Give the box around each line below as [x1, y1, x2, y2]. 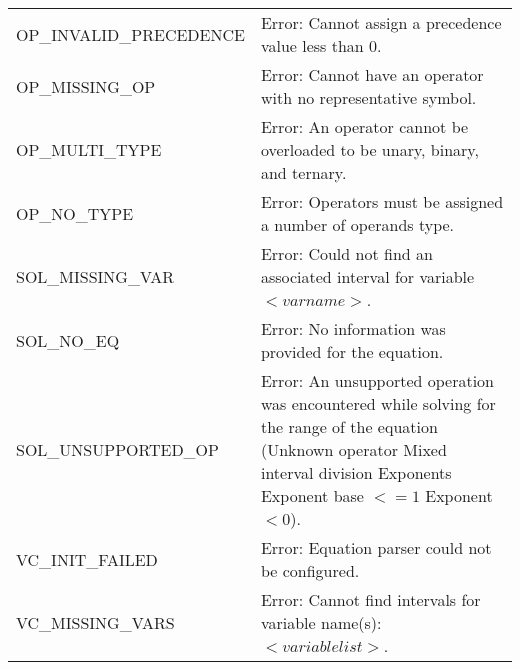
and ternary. [260, 161, 347, 184]
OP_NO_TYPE [16, 201, 134, 225]
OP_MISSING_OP [16, 74, 156, 98]
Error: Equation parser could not [260, 536, 492, 559]
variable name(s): [260, 611, 382, 634]
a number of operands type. [260, 213, 455, 236]
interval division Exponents [260, 461, 452, 484]
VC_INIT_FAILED [16, 547, 158, 571]
